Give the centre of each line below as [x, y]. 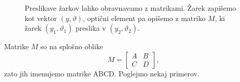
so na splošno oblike [72, 46]
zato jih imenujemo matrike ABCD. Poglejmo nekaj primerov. [102, 73]
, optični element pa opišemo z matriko [144, 18]
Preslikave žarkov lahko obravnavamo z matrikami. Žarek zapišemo [131, 8]
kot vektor [41, 18]
